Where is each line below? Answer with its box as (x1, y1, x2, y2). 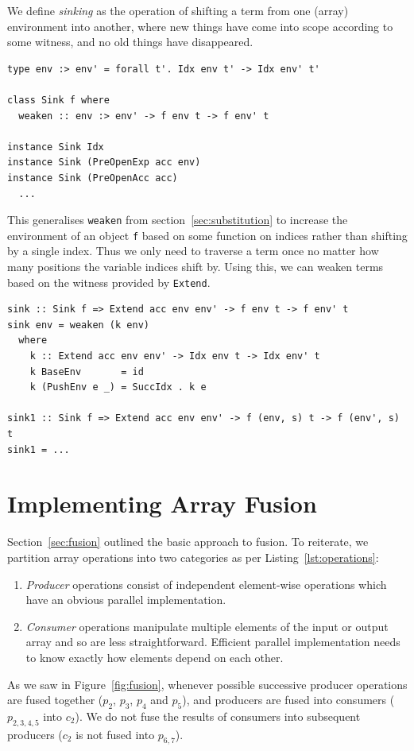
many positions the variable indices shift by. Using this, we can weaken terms (7, 258, 384, 275)
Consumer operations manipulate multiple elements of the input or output (25, 617, 389, 634)
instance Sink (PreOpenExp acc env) (7, 157, 201, 168)
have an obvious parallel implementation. (25, 591, 226, 608)
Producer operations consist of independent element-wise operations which (25, 575, 387, 592)
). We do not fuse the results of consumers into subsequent (75, 707, 361, 724)
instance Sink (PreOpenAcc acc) (7, 172, 178, 184)
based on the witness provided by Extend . (7, 273, 211, 290)
